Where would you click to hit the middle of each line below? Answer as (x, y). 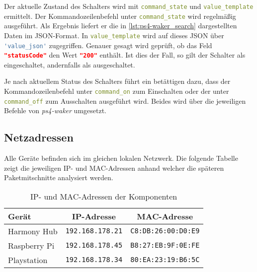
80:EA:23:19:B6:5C (165, 260)
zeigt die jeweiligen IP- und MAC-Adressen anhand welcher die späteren (114, 168)
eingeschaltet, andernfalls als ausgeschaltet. (70, 64)
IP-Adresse (94, 216)
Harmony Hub (33, 231)
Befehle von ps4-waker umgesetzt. (55, 110)
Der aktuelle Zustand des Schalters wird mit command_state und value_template (129, 6)
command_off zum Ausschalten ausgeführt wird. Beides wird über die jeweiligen (125, 101)
